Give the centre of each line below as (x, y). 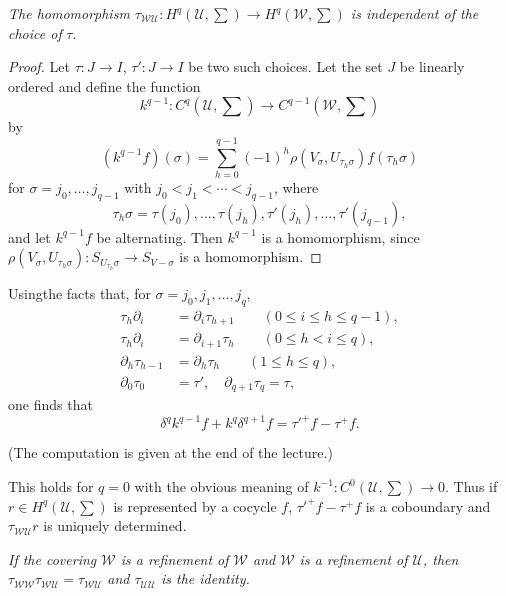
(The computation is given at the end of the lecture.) (170, 452)
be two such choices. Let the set (285, 66)
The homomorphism (69, 13)
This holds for (51, 486)
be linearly (432, 66)
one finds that (50, 404)
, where (296, 187)
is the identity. (205, 578)
